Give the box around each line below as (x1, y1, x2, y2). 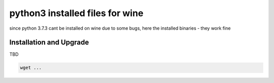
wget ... (20, 65, 42, 70)
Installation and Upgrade (9, 38, 89, 47)
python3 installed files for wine (9, 8, 144, 19)
